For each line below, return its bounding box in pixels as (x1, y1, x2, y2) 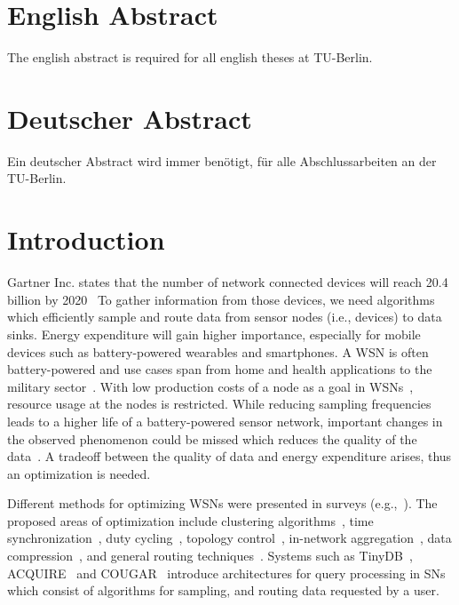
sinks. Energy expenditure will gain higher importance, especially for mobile (7, 324, 421, 343)
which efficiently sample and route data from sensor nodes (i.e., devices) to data (7, 307, 442, 326)
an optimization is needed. (7, 464, 151, 482)
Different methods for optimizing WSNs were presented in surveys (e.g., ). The (7, 494, 438, 513)
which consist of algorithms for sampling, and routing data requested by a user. (7, 581, 439, 600)
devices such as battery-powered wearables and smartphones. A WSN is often (7, 342, 429, 361)
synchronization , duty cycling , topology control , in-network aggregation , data (7, 529, 452, 547)
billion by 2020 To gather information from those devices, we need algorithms (7, 290, 435, 308)
